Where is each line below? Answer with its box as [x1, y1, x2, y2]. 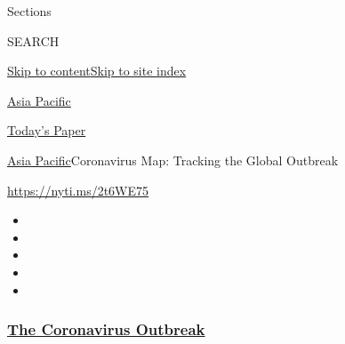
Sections [7, 2, 52, 20]
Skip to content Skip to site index [7, 61, 187, 80]
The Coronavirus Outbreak [7, 318, 205, 340]
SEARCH [7, 31, 60, 50]
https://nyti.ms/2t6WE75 [7, 180, 149, 199]
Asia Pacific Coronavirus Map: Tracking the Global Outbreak [7, 150, 339, 169]
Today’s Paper [7, 121, 86, 140]
